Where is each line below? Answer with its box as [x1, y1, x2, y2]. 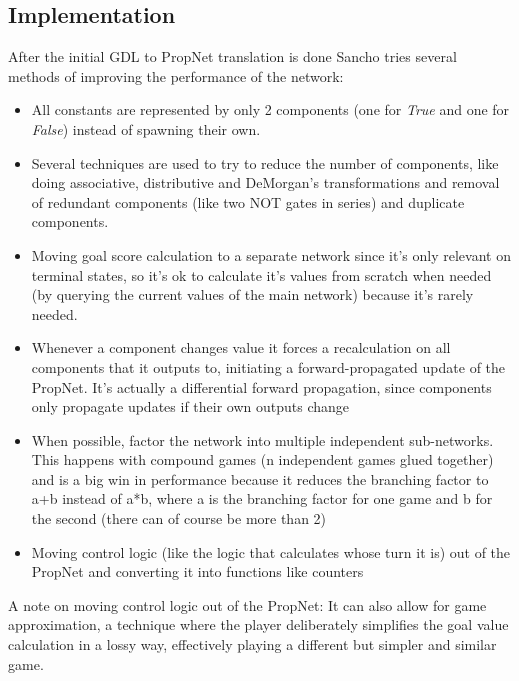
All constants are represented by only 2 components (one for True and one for [31, 99, 510, 120]
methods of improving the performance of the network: [8, 65, 344, 86]
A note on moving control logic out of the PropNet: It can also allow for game [8, 594, 487, 615]
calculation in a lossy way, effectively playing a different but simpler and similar [8, 634, 497, 655]
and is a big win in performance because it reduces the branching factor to [31, 468, 489, 489]
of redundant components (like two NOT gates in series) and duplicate [31, 191, 465, 212]
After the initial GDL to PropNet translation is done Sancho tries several [8, 46, 457, 67]
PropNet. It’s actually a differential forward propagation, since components [31, 376, 492, 397]
